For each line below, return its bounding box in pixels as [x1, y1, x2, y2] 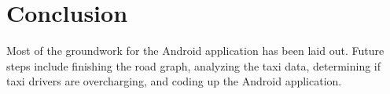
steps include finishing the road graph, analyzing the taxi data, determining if [6, 57, 381, 74]
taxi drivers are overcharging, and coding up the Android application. [6, 73, 342, 89]
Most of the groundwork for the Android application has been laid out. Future [6, 42, 384, 59]
